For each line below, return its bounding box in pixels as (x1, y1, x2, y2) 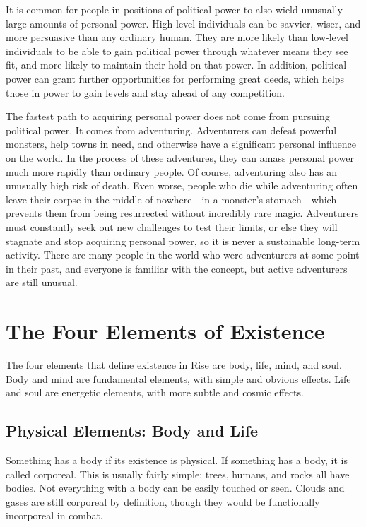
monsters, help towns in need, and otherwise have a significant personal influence (6, 136, 357, 151)
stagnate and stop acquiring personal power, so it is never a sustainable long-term (6, 233, 360, 248)
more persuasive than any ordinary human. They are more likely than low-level (6, 30, 348, 45)
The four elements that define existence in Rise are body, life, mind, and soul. (6, 357, 342, 372)
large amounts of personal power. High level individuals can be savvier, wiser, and (6, 16, 361, 30)
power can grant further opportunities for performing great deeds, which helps (6, 71, 344, 85)
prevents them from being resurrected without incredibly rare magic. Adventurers (6, 206, 359, 220)
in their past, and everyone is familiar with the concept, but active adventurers (6, 261, 348, 276)
